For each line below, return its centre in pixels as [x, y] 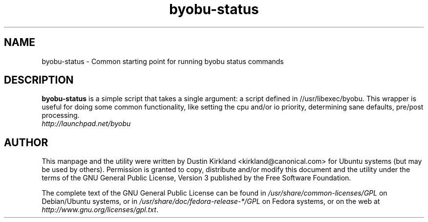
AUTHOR [26, 142]
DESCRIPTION [39, 80]
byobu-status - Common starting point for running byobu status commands [163, 61]
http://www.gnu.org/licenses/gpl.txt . [100, 210]
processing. [61, 115]
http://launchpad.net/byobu [86, 124]
